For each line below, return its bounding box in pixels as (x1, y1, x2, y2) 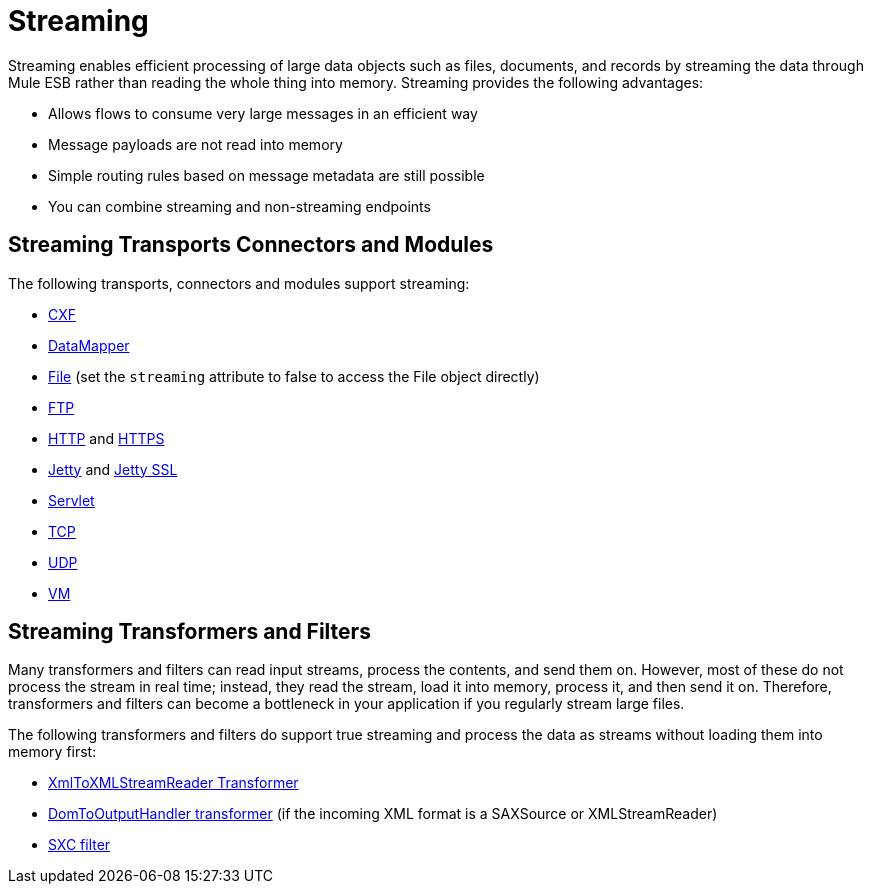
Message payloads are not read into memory (48, 135, 343, 153)
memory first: (8, 743, 97, 761)
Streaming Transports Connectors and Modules (8, 232, 494, 258)
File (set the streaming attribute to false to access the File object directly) (48, 367, 540, 385)
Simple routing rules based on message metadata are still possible (48, 166, 485, 184)
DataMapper (48, 336, 130, 354)
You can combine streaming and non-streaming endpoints (48, 197, 431, 215)
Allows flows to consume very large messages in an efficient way (48, 104, 478, 122)
